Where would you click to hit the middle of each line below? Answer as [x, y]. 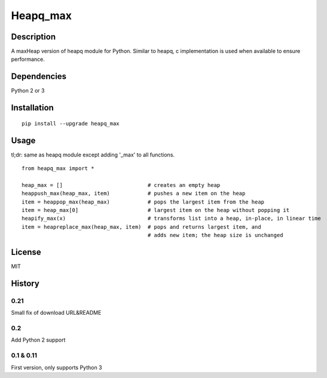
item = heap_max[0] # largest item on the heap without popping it [156, 210]
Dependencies [39, 77]
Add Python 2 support [38, 340]
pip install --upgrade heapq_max [71, 123]
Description [33, 37]
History [25, 283]
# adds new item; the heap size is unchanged [215, 235]
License [26, 252]
